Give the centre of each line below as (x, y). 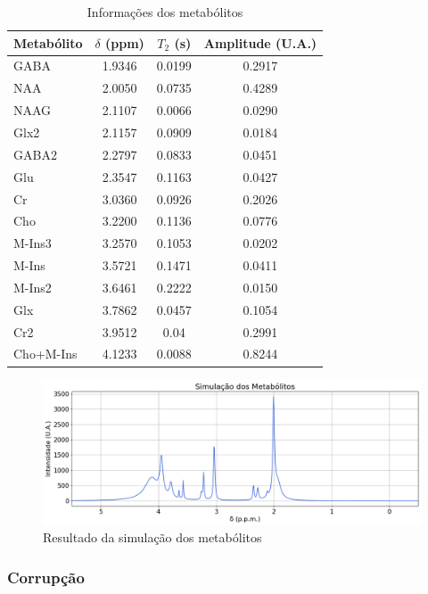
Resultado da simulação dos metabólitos (152, 537)
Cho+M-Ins (45, 354)
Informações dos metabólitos (165, 12)
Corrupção (46, 577)
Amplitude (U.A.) (260, 42)
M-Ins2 (33, 287)
